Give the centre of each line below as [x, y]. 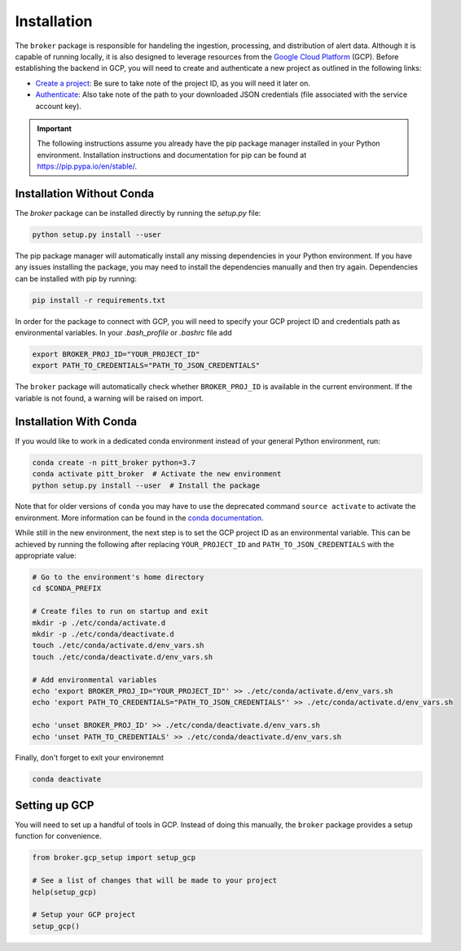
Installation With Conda [76, 421]
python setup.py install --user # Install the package [146, 485]
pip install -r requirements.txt [99, 300]
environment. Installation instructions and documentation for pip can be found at [172, 155]
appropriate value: [46, 556]
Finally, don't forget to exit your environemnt [90, 758]
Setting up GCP [55, 805]
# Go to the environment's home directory [118, 577]
